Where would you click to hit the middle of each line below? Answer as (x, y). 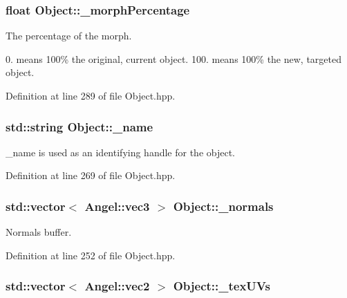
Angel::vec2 (117, 286)
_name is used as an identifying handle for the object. (121, 152)
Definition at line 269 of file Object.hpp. (91, 175)
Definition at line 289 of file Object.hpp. (91, 95)
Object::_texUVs (222, 286)
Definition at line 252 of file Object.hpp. (91, 255)
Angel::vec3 (117, 206)
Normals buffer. (39, 232)
